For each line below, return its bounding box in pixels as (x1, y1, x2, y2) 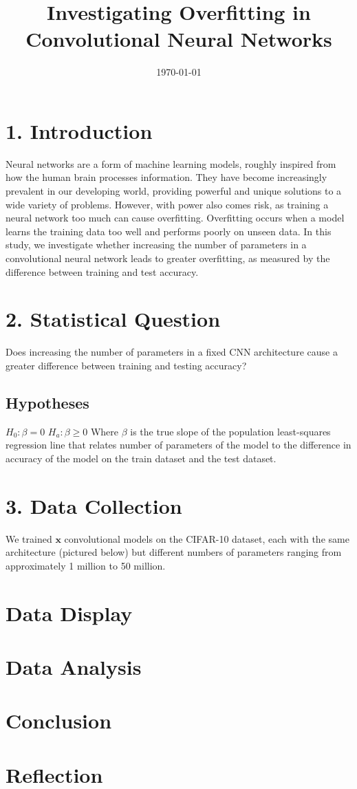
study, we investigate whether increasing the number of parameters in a (6, 237, 307, 252)
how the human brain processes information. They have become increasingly (6, 170, 327, 184)
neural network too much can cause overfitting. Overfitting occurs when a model (6, 210, 345, 225)
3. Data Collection (6, 491, 182, 519)
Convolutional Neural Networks (25, 25, 332, 53)
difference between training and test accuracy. (6, 264, 199, 279)
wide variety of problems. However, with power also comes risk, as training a (6, 197, 329, 211)
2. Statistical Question (6, 305, 221, 333)
